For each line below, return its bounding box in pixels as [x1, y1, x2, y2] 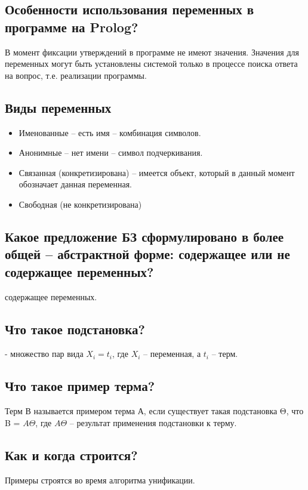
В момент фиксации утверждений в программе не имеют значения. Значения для [5, 45, 299, 58]
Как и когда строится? [5, 445, 138, 464]
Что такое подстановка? [5, 319, 145, 338]
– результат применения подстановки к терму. [69, 416, 237, 429]
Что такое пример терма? [5, 377, 155, 395]
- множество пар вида [5, 347, 84, 360]
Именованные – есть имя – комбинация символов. [19, 126, 201, 138]
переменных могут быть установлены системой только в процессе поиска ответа [5, 57, 298, 70]
